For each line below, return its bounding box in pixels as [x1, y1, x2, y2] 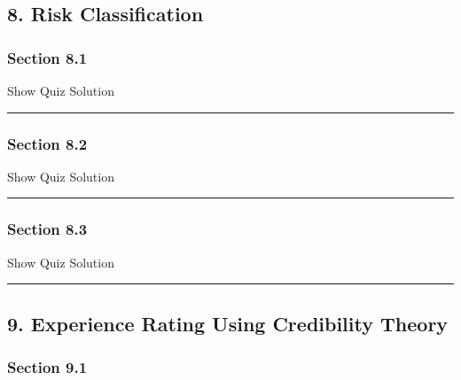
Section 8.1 [7, 46, 88, 68]
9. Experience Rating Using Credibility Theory [7, 309, 449, 337]
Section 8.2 [7, 132, 88, 154]
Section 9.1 [7, 355, 88, 377]
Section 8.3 [7, 218, 88, 240]
